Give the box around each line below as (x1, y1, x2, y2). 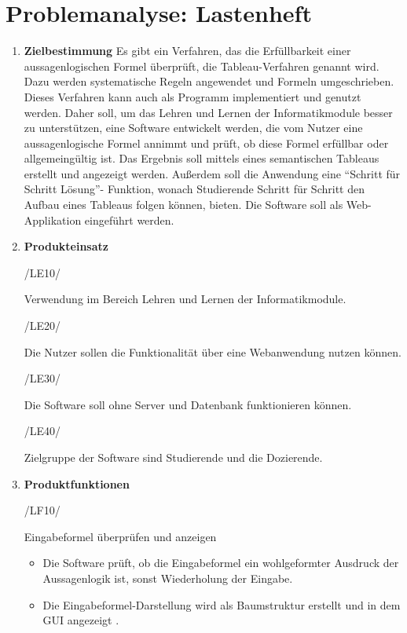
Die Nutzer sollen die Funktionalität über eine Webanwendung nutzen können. (24, 343, 401, 360)
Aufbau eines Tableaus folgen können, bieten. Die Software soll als (24, 196, 343, 213)
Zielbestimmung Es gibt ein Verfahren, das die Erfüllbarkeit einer (24, 42, 351, 59)
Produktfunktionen (24, 475, 130, 492)
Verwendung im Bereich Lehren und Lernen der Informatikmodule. (24, 291, 346, 307)
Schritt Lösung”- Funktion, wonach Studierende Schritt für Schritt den (24, 181, 365, 197)
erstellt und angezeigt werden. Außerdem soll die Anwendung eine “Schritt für (24, 165, 401, 181)
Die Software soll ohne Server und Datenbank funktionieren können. (24, 396, 352, 412)
